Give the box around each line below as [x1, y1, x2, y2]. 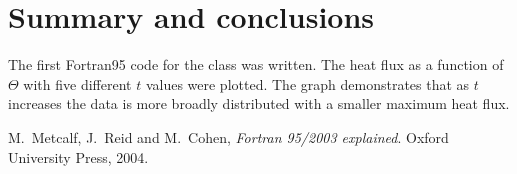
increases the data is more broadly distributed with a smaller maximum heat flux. [8, 93, 510, 114]
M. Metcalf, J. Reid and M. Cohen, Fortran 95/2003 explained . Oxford [8, 126, 449, 147]
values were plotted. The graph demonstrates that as [145, 73, 470, 94]
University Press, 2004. [8, 146, 149, 167]
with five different [23, 73, 132, 94]
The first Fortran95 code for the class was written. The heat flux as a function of [8, 54, 504, 75]
